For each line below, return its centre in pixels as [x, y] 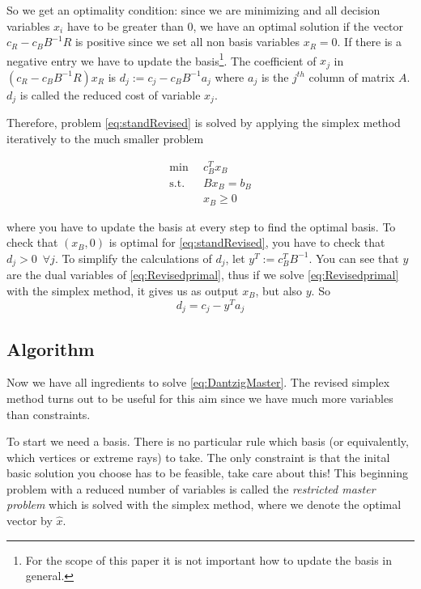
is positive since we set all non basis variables [187, 42]
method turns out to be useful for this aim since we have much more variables [200, 398]
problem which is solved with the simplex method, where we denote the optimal [204, 504]
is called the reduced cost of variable [110, 94]
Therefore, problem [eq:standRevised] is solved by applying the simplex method [204, 123]
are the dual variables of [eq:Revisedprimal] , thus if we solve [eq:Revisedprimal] [203, 275]
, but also [279, 290]
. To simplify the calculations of [133, 258]
